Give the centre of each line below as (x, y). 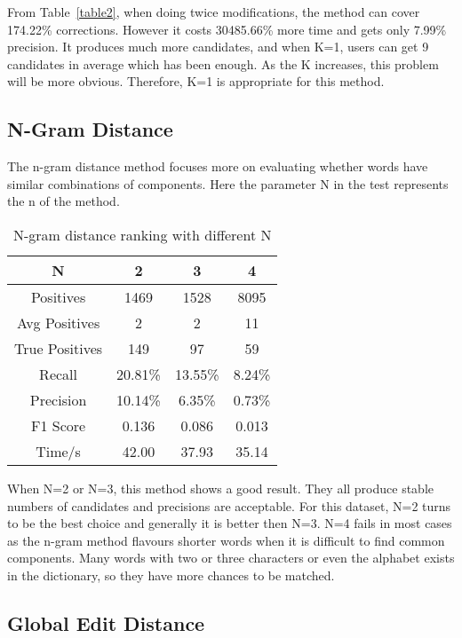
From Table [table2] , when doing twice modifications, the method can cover (214, 12)
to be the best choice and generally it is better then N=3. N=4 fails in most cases (230, 523)
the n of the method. (64, 201)
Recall (58, 374)
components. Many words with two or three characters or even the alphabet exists (231, 558)
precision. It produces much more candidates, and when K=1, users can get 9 (218, 47)
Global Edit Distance (106, 622)
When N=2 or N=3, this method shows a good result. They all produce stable (221, 488)
